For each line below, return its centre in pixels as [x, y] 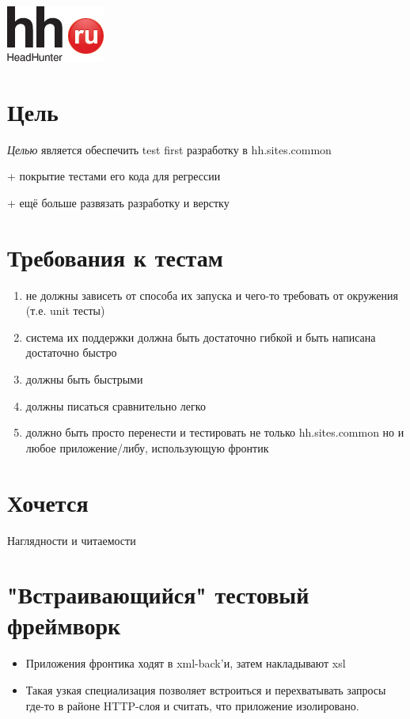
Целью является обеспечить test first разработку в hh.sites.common [169, 149]
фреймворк [64, 625]
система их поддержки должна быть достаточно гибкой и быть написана [201, 337]
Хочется [48, 502]
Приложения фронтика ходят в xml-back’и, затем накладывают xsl [186, 663]
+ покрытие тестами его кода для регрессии [114, 176]
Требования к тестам [115, 257]
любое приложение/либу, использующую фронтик [147, 447]
